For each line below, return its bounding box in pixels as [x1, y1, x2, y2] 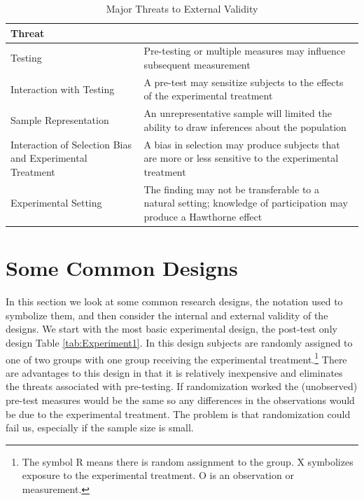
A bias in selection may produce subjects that [143, 137, 340, 151]
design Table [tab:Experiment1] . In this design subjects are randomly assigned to [6, 335, 353, 349]
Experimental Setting [10, 195, 102, 210]
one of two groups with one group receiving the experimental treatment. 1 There [6, 349, 347, 366]
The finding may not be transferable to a [143, 181, 319, 196]
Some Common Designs [6, 254, 238, 282]
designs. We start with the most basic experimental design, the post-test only [6, 321, 337, 336]
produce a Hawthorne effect [143, 209, 262, 223]
